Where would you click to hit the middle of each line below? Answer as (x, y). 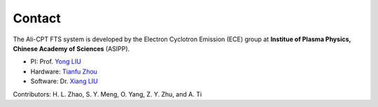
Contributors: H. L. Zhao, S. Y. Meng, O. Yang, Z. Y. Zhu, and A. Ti (107, 94)
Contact (37, 18)
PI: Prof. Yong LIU (56, 62)
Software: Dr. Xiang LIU (64, 81)
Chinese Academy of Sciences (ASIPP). (71, 48)
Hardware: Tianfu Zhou (64, 71)
